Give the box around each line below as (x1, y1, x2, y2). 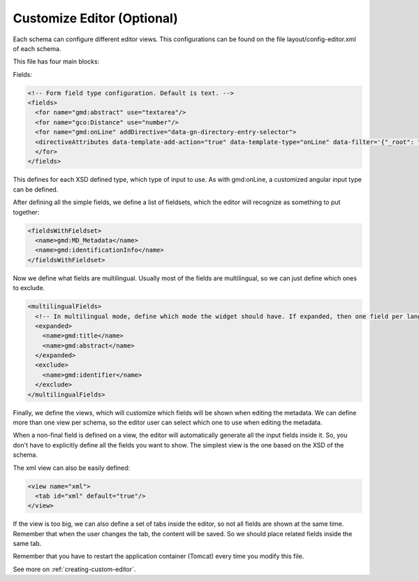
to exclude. (13, 284, 45, 292)
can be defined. (13, 185, 59, 194)
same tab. (13, 539, 42, 548)
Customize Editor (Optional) (13, 10, 178, 26)
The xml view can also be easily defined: (13, 464, 131, 472)
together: (13, 208, 40, 216)
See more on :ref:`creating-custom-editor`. (13, 565, 136, 573)
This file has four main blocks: (13, 57, 100, 66)
